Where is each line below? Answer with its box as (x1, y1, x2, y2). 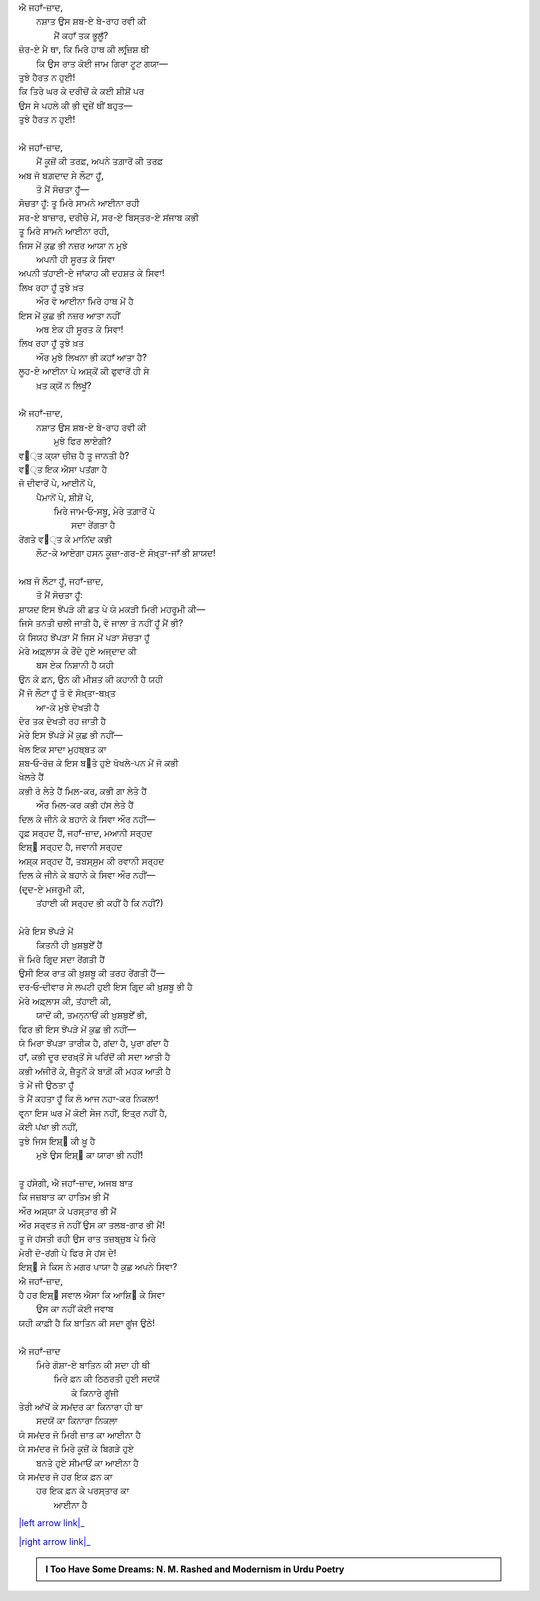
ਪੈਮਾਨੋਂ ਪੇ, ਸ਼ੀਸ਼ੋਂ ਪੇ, (36, 491, 94, 503)
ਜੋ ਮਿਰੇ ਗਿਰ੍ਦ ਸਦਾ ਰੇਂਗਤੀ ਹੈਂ (18, 953, 105, 965)
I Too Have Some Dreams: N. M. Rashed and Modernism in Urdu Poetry (45, 1563, 345, 1575)
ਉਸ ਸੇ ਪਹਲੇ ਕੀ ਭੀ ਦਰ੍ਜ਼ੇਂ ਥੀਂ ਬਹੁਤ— (18, 99, 133, 111)
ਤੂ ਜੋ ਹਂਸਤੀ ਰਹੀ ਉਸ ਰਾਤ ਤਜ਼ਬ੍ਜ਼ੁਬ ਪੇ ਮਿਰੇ (18, 1233, 157, 1245)
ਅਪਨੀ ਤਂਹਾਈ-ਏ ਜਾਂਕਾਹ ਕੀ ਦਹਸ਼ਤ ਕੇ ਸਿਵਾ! (18, 267, 165, 279)
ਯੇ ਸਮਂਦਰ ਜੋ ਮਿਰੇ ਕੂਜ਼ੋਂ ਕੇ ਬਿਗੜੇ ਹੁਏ (18, 1443, 135, 1455)
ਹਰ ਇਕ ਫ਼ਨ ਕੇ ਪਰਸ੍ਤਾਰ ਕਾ (36, 1485, 130, 1497)
